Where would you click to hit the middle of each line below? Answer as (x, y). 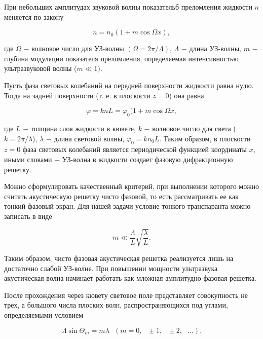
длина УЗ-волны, (215, 48)
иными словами (28, 159)
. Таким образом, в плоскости (205, 138)
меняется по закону (34, 16)
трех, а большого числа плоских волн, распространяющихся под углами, (116, 305)
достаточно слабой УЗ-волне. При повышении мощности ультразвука (111, 268)
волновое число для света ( (194, 128)
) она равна (186, 95)
